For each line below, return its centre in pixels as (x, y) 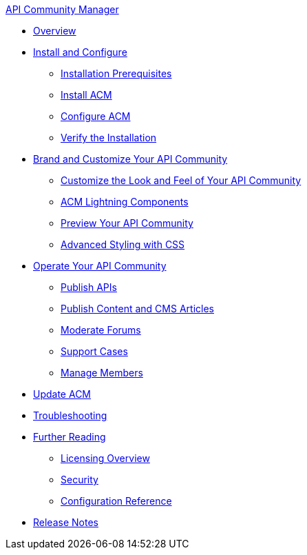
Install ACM (86, 95)
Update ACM (62, 394)
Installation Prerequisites (116, 73)
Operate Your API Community (100, 266)
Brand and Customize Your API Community (130, 159)
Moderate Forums (101, 330)
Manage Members (102, 373)
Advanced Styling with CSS (123, 244)
